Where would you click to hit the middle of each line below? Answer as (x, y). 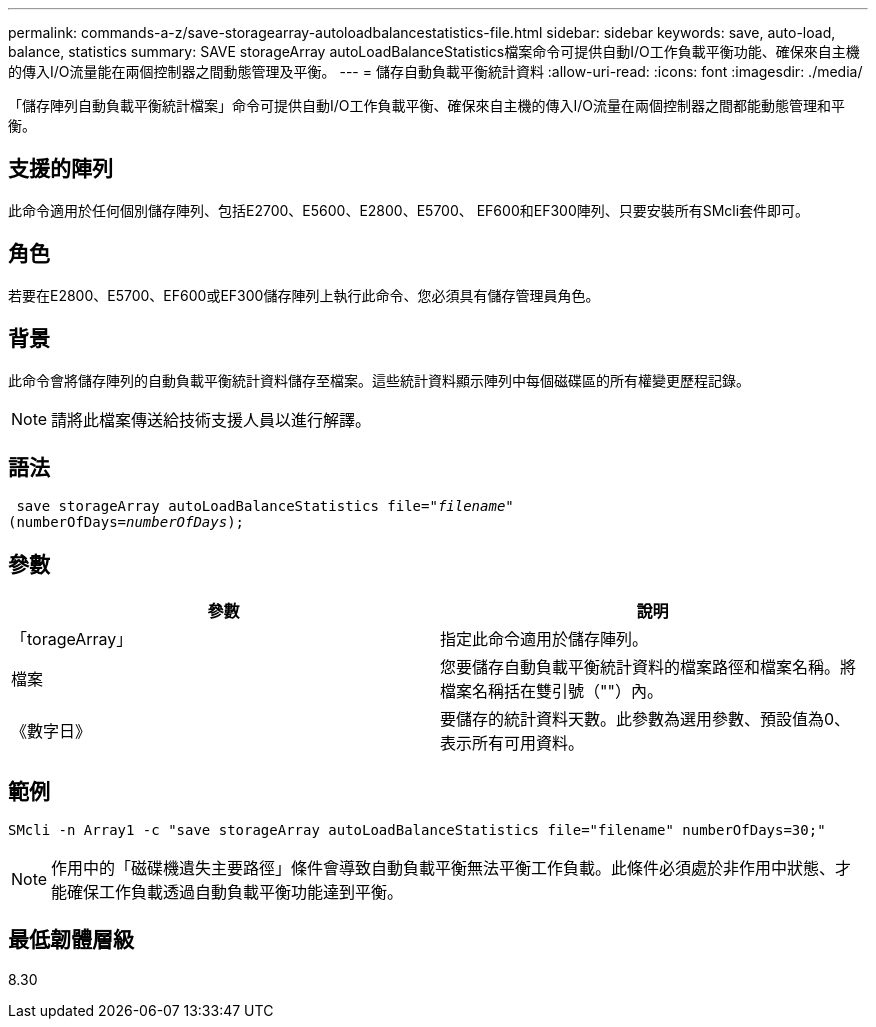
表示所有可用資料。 (512, 743)
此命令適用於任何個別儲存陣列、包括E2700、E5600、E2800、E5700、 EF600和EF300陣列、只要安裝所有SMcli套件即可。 (409, 210)
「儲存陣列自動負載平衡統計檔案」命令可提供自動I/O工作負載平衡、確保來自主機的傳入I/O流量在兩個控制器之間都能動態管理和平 (427, 105)
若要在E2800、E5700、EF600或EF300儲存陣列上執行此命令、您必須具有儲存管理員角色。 (304, 295)
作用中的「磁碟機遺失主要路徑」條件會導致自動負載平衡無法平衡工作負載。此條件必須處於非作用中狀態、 (443, 868)
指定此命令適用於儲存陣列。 (544, 639)
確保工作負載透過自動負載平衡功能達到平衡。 (235, 892)
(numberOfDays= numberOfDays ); (126, 522)
